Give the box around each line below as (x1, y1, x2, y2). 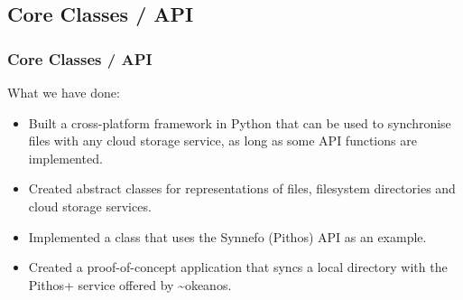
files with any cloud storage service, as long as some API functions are (28, 131, 417, 150)
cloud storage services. (28, 196, 152, 215)
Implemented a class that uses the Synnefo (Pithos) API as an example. (28, 227, 427, 246)
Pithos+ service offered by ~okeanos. (28, 275, 232, 294)
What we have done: (7, 83, 120, 101)
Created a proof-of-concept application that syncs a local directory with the (28, 258, 448, 277)
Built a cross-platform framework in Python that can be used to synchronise (28, 113, 451, 132)
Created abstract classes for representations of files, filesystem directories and (28, 179, 456, 198)
